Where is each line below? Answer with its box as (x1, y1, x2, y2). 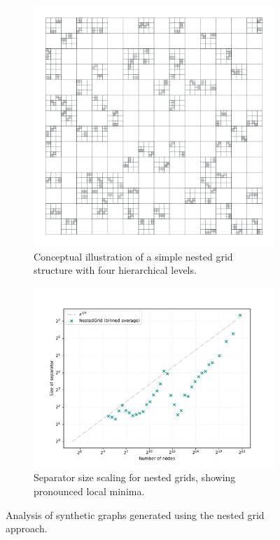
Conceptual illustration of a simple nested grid (34, 249, 233, 263)
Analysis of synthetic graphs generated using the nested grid (6, 507, 265, 522)
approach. (6, 521, 48, 536)
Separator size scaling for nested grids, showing (34, 470, 236, 485)
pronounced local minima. (34, 483, 145, 498)
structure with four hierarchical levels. (34, 263, 197, 277)
